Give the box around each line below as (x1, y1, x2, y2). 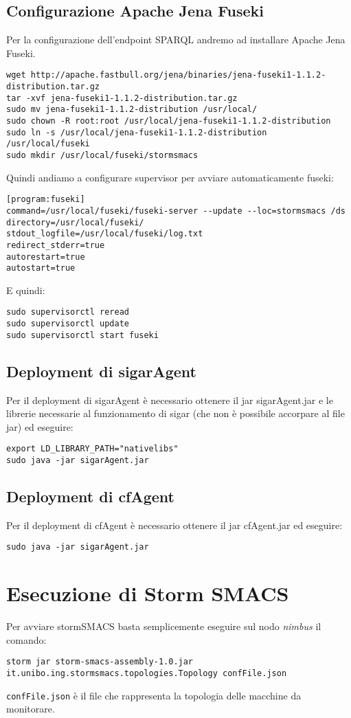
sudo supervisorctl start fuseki (6, 330, 159, 340)
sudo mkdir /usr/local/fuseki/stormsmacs (6, 150, 199, 160)
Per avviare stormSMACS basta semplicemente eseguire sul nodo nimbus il (6, 619, 321, 633)
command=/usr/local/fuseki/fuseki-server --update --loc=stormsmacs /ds (6, 205, 346, 216)
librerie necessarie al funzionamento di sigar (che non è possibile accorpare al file (6, 406, 345, 420)
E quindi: (6, 282, 45, 297)
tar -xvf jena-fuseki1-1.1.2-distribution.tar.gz (6, 93, 238, 103)
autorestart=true (6, 251, 85, 262)
